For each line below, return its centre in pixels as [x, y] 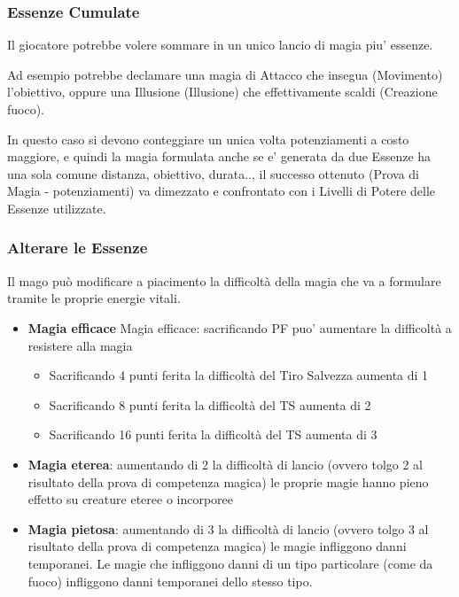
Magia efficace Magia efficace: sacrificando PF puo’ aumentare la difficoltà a [240, 327]
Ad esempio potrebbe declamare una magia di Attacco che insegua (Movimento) [225, 74]
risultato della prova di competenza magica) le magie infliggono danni [217, 546]
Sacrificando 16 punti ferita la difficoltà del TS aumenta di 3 [213, 434]
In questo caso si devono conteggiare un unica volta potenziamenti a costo [208, 139]
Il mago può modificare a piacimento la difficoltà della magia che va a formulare [224, 280]
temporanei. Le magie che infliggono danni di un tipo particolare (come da [230, 563]
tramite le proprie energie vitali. [94, 298]
